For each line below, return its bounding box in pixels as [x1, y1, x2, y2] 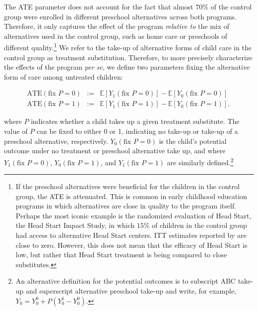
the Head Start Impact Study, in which [15, 220, 135, 230]
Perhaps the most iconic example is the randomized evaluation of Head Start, [15, 210, 252, 220]
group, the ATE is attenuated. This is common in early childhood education [15, 191, 247, 201]
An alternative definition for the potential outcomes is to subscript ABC [15, 276, 236, 286]
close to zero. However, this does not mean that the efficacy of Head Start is [15, 239, 248, 250]
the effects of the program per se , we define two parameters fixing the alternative [4, 62, 250, 72]
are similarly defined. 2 [167, 155, 234, 167]
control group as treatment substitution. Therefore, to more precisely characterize [4, 52, 253, 62]
